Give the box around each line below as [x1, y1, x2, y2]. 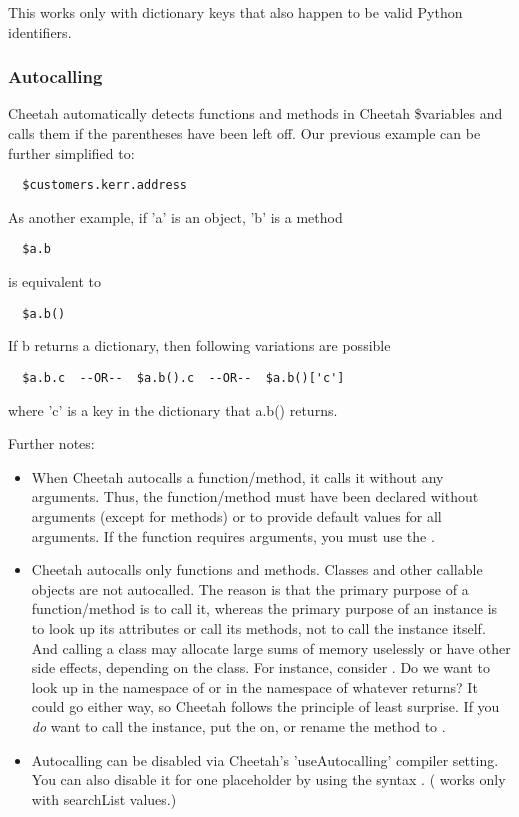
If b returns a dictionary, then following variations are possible [8, 335, 391, 356]
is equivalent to [8, 271, 102, 292]
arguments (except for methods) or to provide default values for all [31, 505, 442, 526]
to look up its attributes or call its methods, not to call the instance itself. [31, 617, 486, 638]
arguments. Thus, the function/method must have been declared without [31, 486, 479, 507]
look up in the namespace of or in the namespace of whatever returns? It [31, 676, 478, 697]
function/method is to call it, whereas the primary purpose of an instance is [31, 598, 498, 619]
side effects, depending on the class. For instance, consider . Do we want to [31, 657, 491, 678]
